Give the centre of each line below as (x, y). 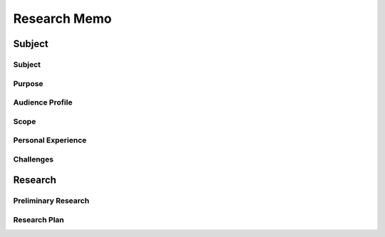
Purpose (28, 83)
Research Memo (62, 19)
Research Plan (38, 219)
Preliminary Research (51, 201)
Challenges (33, 159)
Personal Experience (50, 140)
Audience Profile (43, 102)
